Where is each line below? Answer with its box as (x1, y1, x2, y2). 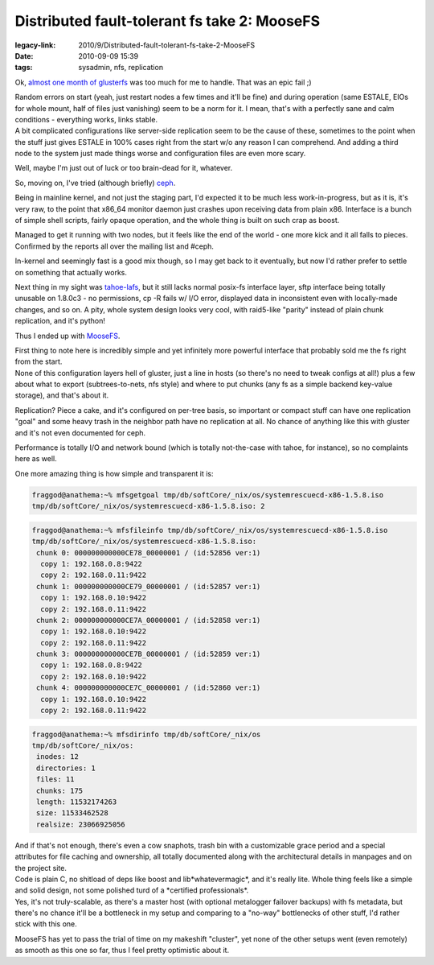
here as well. (14, 454, 57, 464)
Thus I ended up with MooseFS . (14, 331, 121, 340)
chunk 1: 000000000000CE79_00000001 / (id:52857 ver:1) (36, 582, 261, 591)
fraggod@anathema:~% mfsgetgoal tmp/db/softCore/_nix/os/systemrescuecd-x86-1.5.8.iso (31, 490, 384, 499)
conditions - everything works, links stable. (14, 114, 158, 124)
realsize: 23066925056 (36, 819, 126, 829)
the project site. (14, 863, 68, 872)
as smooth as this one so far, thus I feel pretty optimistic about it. (14, 946, 229, 955)
